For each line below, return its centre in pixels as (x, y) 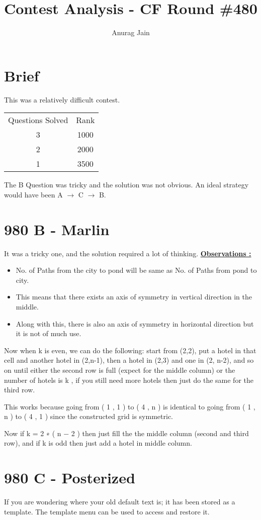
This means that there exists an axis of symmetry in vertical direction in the (134, 297)
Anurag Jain (131, 32)
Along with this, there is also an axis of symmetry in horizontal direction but (135, 323)
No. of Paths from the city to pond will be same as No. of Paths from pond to (136, 270)
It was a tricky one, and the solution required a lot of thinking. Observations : (128, 253)
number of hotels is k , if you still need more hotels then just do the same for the (129, 380)
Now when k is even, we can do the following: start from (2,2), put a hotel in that (130, 350)
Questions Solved (38, 120)
